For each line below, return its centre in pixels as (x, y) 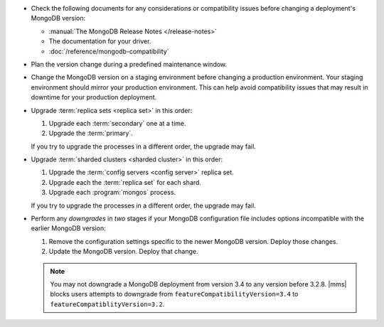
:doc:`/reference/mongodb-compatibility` (109, 51)
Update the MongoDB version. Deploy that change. (123, 252)
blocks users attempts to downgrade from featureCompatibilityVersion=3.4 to (174, 294)
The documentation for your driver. (100, 41)
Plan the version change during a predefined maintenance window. (129, 64)
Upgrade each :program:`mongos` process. (112, 193)
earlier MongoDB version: (68, 228)
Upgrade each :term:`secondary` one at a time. (117, 123)
